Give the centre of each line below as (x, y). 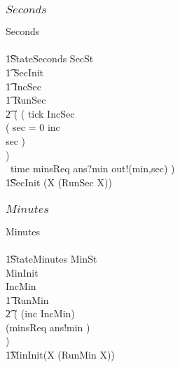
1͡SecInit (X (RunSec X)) (59, 182)
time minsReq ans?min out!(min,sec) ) (92, 168)
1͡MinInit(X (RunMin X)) (60, 355)
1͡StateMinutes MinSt (51, 258)
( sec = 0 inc (33, 127)
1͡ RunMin (27, 299)
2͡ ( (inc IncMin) (40, 313)
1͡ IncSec (23, 86)
